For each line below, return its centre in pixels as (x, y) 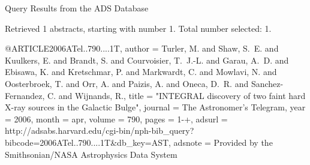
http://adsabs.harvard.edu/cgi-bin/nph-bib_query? (100, 130)
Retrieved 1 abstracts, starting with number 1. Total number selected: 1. (138, 28)
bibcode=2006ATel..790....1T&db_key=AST (87, 142)
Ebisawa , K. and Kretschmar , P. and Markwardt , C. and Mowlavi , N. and (141, 72)
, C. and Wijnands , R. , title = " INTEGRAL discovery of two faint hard (174, 95)
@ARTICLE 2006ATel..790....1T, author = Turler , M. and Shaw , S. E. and (142, 48)
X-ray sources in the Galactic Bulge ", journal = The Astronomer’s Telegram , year (155, 107)
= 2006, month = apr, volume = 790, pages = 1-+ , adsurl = (116, 118)
